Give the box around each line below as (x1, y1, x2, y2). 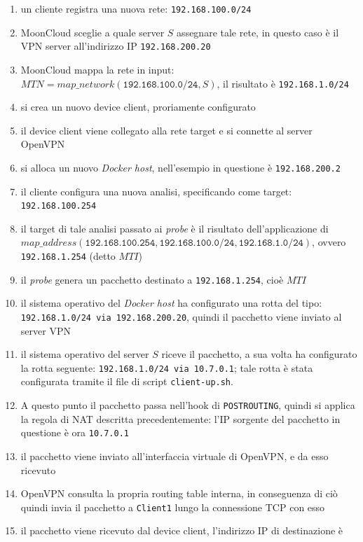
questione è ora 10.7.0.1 (20, 425, 130, 440)
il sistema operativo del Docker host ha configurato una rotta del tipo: (20, 296, 322, 310)
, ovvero (312, 235, 346, 249)
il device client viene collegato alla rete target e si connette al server (20, 123, 313, 137)
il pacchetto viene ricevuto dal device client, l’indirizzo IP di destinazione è (20, 523, 343, 538)
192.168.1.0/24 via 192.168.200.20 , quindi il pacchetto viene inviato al (20, 309, 342, 324)
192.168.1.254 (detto (20, 249, 116, 263)
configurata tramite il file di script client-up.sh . (20, 374, 233, 389)
